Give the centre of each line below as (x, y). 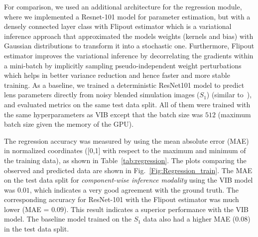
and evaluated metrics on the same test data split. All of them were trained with (127, 104)
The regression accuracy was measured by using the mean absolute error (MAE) (127, 140)
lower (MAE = (27, 209)
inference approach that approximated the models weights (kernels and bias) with (129, 36)
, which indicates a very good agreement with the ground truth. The (134, 189)
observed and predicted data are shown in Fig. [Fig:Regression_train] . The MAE (128, 170)
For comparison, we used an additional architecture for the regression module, (123, 6)
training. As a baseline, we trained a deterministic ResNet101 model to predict (124, 85)
